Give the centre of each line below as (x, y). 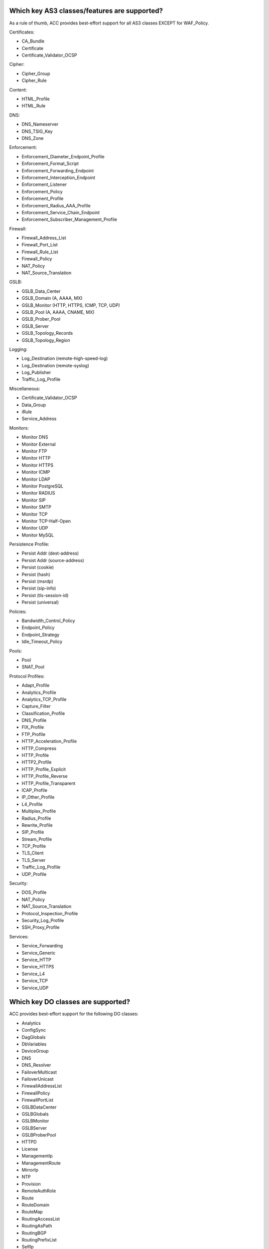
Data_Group (34, 405)
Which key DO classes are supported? (70, 1002)
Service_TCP (35, 981)
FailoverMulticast (39, 1072)
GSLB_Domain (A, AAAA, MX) (52, 298)
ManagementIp (37, 1156)
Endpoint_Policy (38, 627)
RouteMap (32, 1212)
